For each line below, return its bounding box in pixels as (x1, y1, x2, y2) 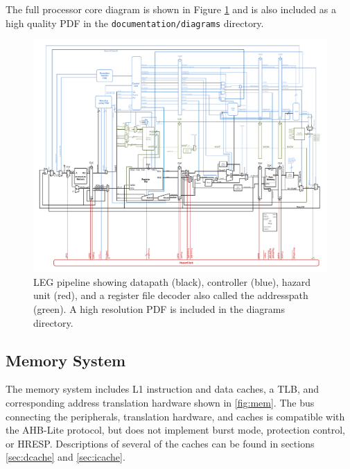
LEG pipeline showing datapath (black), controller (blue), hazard (33, 274, 311, 289)
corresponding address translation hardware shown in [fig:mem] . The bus (6, 395, 315, 409)
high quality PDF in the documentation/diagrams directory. (6, 15, 264, 30)
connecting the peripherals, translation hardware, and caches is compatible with (6, 409, 345, 423)
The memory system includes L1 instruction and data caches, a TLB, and (6, 382, 320, 396)
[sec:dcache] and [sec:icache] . (6, 450, 125, 464)
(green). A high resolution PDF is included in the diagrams (33, 302, 286, 316)
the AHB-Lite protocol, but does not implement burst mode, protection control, (6, 423, 345, 437)
